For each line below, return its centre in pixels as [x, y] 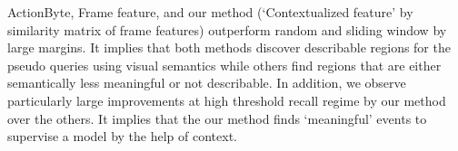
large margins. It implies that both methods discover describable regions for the [229, 47]
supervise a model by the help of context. [122, 136]
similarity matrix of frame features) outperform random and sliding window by [227, 29]
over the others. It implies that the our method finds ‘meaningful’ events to [217, 118]
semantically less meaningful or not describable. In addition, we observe [207, 83]
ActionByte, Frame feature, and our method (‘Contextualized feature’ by [210, 12]
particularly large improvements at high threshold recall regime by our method [227, 100]
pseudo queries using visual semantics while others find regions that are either [224, 65]
